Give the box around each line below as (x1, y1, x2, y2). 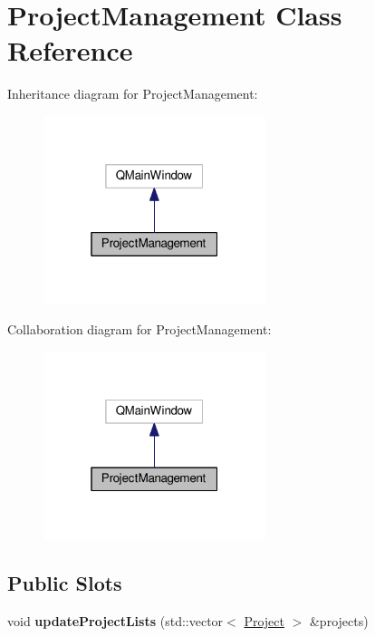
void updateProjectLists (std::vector (7, 612, 224, 631)
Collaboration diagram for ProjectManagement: (7, 320, 272, 339)
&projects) (309, 612, 369, 631)
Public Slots (7, 569, 122, 597)
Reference (7, 32, 133, 69)
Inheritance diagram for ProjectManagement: (7, 84, 258, 103)
